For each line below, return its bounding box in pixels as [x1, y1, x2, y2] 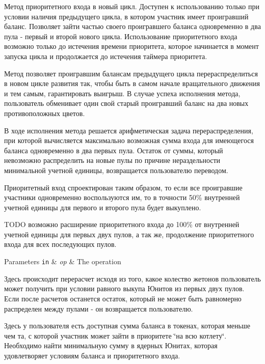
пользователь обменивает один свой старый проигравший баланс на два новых [4, 98, 249, 108]
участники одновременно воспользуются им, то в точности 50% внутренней [4, 192, 240, 203]
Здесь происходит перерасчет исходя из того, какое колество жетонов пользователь [4, 273, 261, 284]
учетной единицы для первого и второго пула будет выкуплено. [4, 202, 201, 212]
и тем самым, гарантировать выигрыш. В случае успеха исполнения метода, [4, 88, 241, 98]
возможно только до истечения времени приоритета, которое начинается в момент [4, 41, 259, 51]
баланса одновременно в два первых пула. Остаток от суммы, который [4, 145, 223, 155]
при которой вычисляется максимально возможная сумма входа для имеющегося [4, 135, 254, 146]
